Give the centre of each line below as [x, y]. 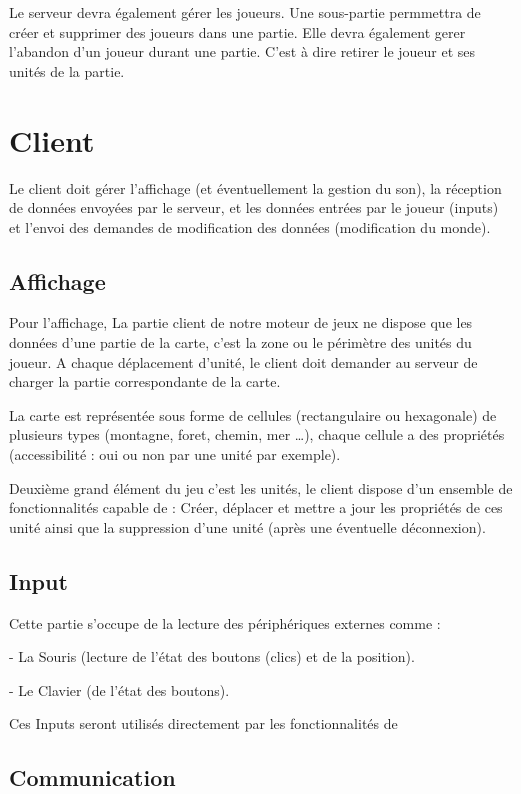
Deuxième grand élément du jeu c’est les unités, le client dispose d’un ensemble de [261, 487]
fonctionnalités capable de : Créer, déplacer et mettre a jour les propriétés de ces [256, 507]
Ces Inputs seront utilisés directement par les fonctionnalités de [203, 723]
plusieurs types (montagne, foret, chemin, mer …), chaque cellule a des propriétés [257, 434]
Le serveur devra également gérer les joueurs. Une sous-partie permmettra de [245, 12]
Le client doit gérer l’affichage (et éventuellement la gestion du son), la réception [255, 187]
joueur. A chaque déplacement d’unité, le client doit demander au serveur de [243, 361]
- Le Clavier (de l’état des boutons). [119, 689]
